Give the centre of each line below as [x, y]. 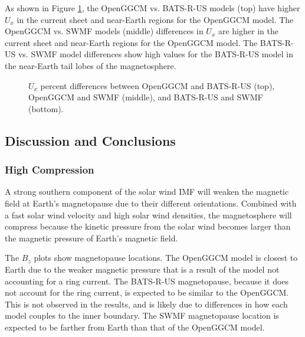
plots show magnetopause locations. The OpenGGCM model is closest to [166, 258]
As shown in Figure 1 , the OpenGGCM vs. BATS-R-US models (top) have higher [152, 8]
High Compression [50, 170]
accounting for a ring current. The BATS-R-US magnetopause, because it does [147, 281]
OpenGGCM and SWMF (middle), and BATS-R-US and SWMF [146, 97]
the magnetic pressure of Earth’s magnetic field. [91, 238]
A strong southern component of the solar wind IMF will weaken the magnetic [147, 192]
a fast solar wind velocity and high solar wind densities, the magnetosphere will [148, 215]
